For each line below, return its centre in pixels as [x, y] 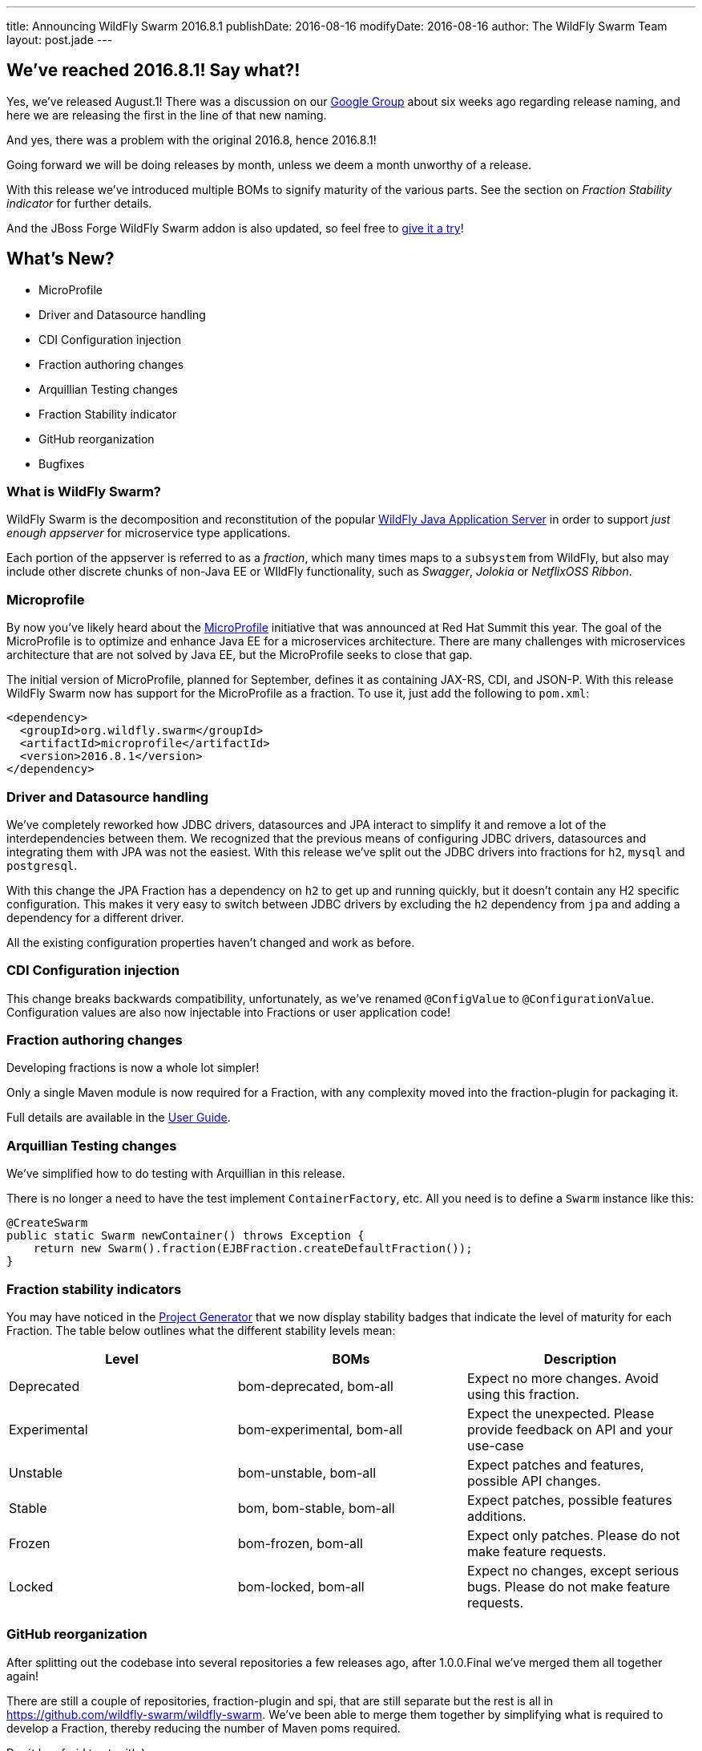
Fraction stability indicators [94, 1289]
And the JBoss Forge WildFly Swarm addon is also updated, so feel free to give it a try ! [235, 228]
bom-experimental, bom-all [320, 1429]
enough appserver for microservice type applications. [149, 533]
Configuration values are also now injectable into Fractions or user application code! [228, 1012]
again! [22, 1676]
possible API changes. [534, 1480]
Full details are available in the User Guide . [119, 1118]
